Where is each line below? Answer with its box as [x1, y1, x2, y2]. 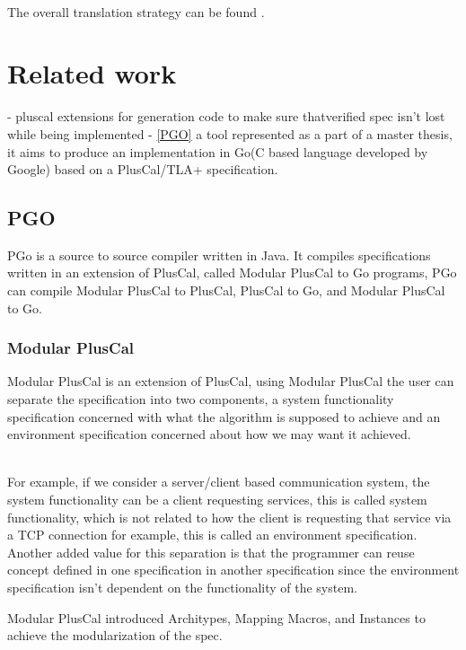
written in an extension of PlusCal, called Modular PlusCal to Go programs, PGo [7, 263, 457, 282]
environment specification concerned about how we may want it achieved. [7, 425, 411, 444]
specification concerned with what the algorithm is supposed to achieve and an [7, 407, 441, 426]
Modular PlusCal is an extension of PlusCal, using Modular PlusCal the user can [7, 372, 454, 391]
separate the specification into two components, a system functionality [7, 390, 394, 408]
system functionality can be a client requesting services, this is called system [7, 490, 427, 509]
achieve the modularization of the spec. [7, 626, 223, 645]
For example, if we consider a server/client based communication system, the [7, 472, 430, 491]
